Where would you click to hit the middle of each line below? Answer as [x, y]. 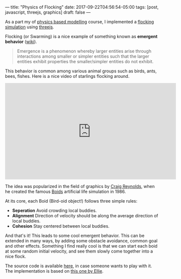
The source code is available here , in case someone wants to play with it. [79, 266]
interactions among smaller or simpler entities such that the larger [83, 56]
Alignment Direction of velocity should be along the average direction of [85, 216]
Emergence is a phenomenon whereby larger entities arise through [84, 51]
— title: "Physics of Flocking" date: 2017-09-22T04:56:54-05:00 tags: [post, [82, 7]
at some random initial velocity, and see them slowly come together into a [79, 251]
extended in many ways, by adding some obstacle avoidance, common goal [81, 241]
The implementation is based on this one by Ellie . [54, 271]
